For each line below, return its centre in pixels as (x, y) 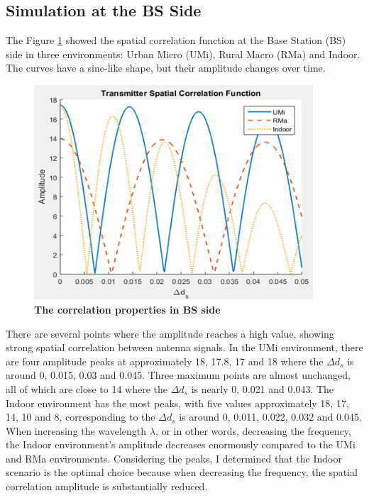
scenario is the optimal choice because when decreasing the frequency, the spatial (182, 472)
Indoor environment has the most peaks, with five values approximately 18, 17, (177, 403)
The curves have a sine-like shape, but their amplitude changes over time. (166, 68)
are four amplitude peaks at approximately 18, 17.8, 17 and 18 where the (165, 361)
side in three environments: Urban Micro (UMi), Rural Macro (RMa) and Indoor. (183, 54)
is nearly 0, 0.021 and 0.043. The (263, 388)
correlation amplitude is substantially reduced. (107, 486)
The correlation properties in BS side (127, 309)
